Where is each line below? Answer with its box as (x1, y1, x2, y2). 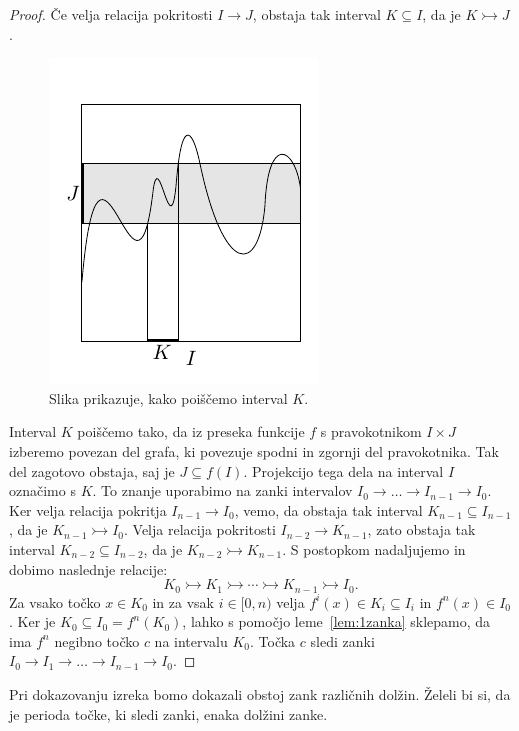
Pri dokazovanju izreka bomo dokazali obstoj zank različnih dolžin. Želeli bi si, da (9, 683, 511, 704)
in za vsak (152, 591, 214, 612)
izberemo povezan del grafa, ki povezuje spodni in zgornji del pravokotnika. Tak (9, 440, 499, 461)
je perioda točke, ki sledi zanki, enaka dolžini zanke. (9, 703, 328, 724)
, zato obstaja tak (367, 519, 476, 540)
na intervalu (154, 630, 228, 651)
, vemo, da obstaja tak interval (234, 499, 423, 520)
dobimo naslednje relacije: (9, 558, 168, 579)
